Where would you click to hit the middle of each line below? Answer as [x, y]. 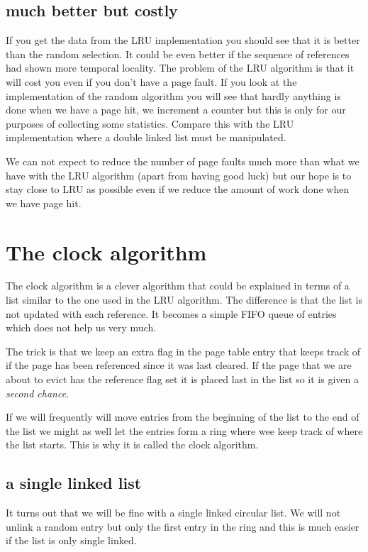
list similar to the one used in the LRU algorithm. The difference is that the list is [184, 300]
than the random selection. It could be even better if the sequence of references [178, 54]
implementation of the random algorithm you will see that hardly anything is [173, 95]
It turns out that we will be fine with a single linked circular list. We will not [173, 513]
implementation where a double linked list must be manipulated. [146, 137]
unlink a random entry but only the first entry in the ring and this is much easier [183, 526]
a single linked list [74, 483]
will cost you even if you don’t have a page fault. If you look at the [151, 81]
